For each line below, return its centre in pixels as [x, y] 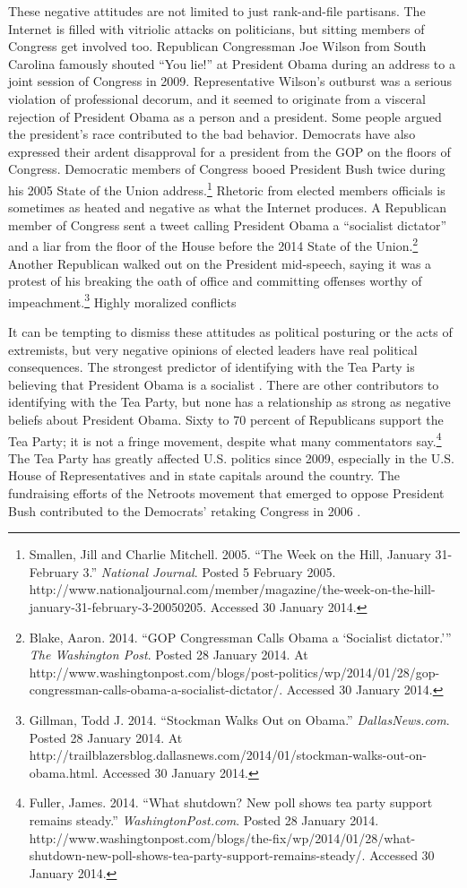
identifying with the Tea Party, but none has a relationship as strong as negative [229, 402]
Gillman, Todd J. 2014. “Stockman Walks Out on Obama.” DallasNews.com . [239, 720]
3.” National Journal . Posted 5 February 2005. [209, 571]
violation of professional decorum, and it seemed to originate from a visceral [217, 98]
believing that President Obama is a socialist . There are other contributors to [224, 384]
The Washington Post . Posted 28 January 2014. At [169, 655]
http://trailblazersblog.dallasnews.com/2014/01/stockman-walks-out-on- [228, 755]
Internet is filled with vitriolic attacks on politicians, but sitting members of [216, 28]
